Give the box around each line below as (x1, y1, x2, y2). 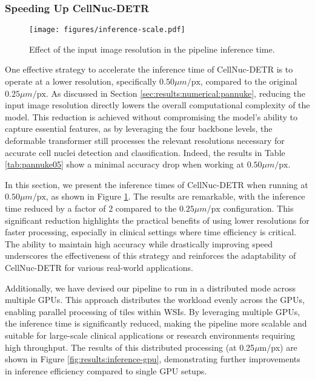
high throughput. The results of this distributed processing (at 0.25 (5, 340, 255, 353)
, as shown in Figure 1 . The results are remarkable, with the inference (45, 190, 305, 203)
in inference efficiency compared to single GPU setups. (5, 364, 207, 377)
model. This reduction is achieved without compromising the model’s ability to (5, 110, 297, 123)
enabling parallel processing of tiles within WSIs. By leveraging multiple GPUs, (5, 305, 300, 317)
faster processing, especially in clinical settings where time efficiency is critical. (5, 226, 296, 238)
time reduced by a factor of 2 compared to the (5, 202, 177, 214)
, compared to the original (200, 75, 297, 88)
